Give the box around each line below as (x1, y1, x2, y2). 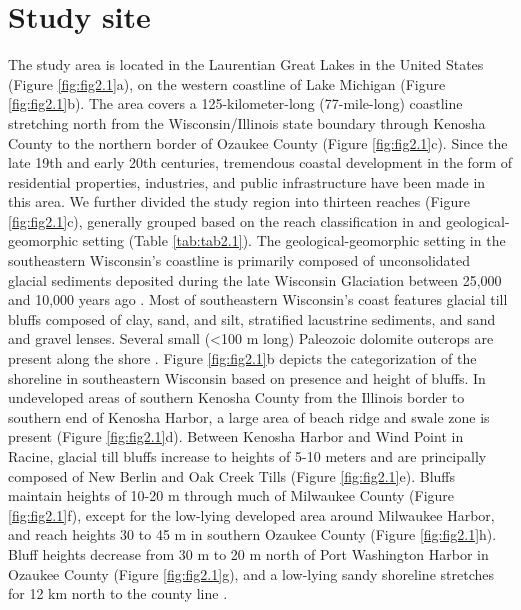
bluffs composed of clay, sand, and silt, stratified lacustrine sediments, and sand (8, 308, 496, 329)
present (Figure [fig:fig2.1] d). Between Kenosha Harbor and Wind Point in (8, 426, 464, 447)
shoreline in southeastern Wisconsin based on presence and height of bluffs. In (8, 367, 486, 388)
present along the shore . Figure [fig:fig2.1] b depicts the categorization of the (8, 348, 477, 369)
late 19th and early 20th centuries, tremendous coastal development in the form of (8, 152, 512, 173)
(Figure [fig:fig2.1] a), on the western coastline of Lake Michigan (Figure (8, 73, 446, 94)
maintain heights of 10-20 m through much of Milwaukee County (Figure (8, 485, 455, 506)
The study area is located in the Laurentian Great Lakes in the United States (8, 54, 484, 75)
